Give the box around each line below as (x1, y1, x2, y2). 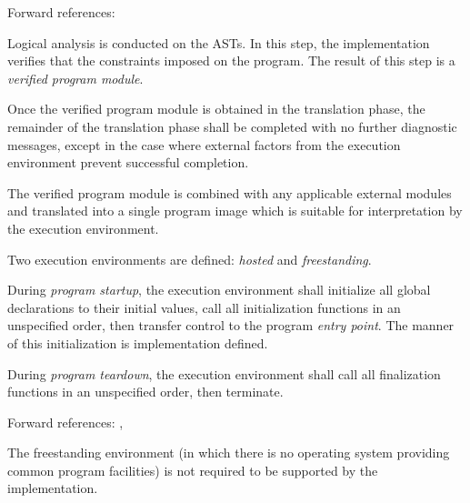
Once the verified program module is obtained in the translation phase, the (7, 99, 425, 118)
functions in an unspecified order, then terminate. (7, 382, 284, 401)
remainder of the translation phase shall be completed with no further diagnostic (7, 116, 457, 136)
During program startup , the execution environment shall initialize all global (7, 280, 431, 299)
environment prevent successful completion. (7, 153, 249, 172)
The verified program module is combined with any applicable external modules (7, 183, 452, 202)
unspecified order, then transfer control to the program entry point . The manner (7, 316, 455, 335)
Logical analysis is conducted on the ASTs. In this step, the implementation (7, 33, 430, 52)
